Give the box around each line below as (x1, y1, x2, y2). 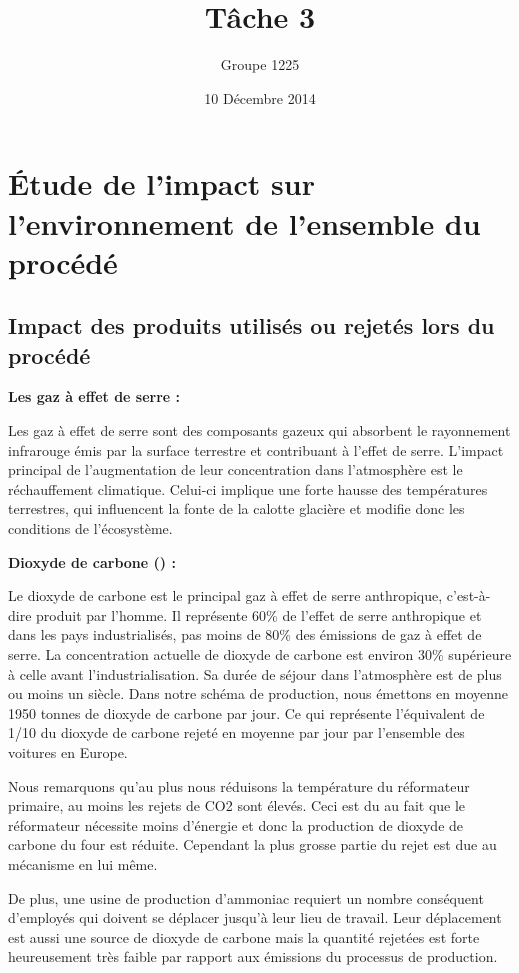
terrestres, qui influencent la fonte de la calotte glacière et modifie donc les (8, 498, 465, 519)
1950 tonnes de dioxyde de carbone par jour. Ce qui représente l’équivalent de (8, 702, 485, 723)
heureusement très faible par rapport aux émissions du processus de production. (8, 946, 498, 967)
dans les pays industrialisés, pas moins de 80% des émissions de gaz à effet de (8, 624, 482, 645)
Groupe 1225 (220, 54, 300, 75)
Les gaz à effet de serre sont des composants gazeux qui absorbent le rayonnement (8, 420, 511, 441)
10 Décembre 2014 (204, 87, 316, 108)
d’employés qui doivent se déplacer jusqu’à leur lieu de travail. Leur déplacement (8, 907, 502, 928)
